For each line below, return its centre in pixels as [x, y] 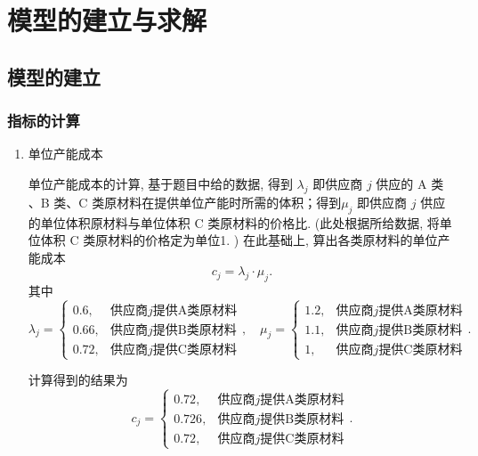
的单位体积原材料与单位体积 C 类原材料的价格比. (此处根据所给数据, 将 [234, 222]
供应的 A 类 [410, 183]
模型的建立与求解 [107, 20]
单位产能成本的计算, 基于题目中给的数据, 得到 [160, 183]
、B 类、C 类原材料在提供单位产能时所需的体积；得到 [185, 202]
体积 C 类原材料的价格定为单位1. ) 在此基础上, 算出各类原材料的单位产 [245, 240]
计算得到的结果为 [78, 380]
